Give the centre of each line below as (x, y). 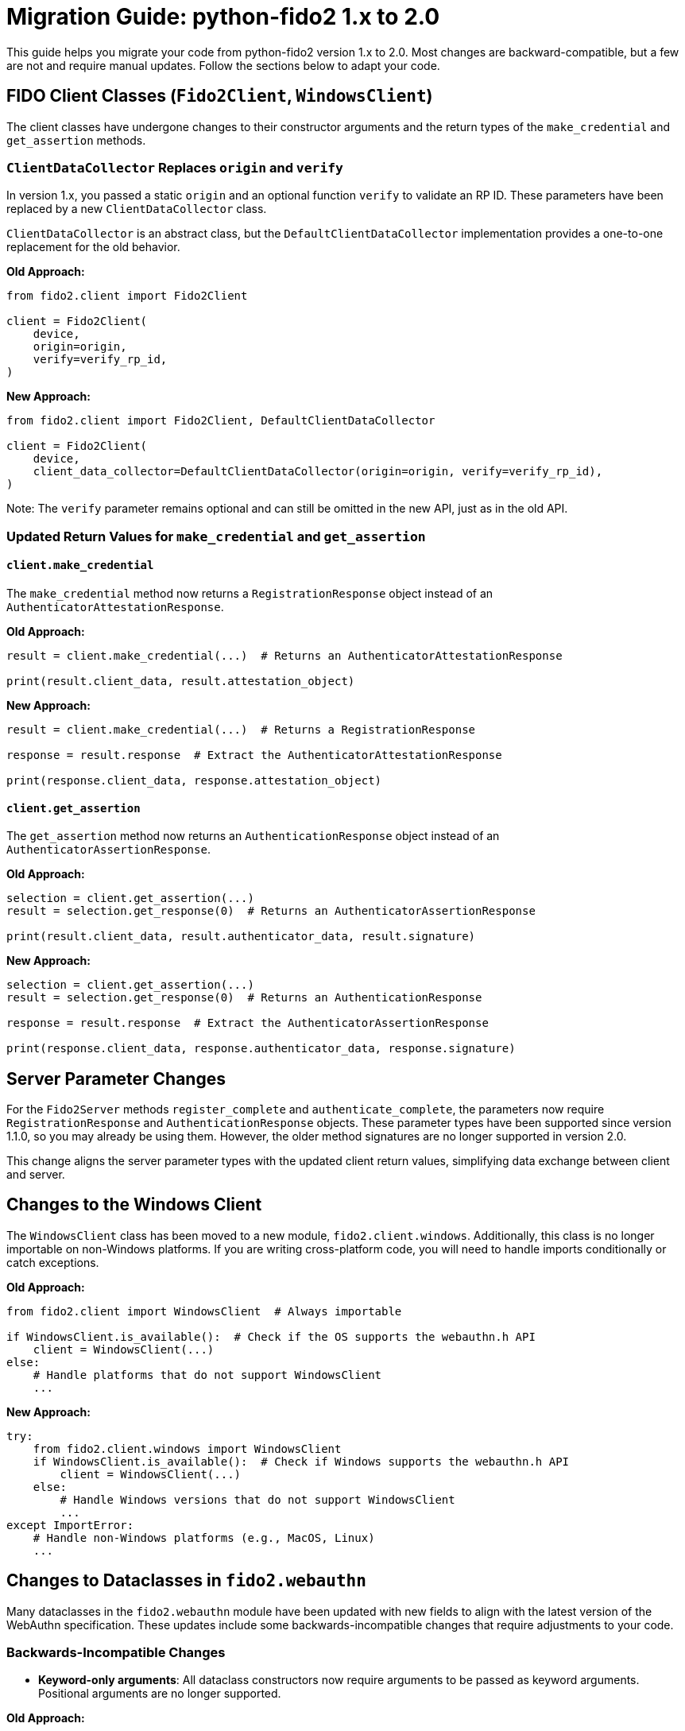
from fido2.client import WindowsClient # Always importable (204, 1311)
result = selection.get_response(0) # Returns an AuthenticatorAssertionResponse (271, 911)
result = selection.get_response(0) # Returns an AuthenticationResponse (244, 998)
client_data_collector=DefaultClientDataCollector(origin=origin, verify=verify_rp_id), (318, 472)
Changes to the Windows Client (134, 1205)
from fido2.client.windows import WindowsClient (187, 1448)
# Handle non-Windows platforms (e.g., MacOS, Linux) (204, 1537)
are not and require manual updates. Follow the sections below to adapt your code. (223, 65)
